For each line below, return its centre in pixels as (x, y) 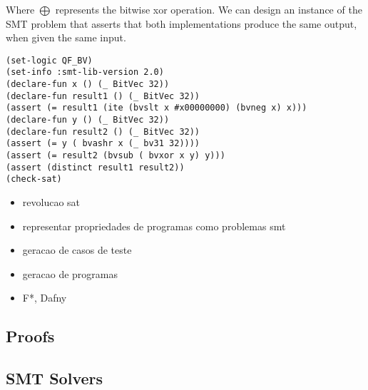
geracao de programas (70, 273)
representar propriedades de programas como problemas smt (154, 226)
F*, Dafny (45, 298)
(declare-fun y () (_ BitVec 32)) (88, 120)
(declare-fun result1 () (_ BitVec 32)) (103, 96)
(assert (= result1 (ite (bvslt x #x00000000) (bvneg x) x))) (157, 108)
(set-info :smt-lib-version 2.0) (85, 72)
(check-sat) (34, 179)
